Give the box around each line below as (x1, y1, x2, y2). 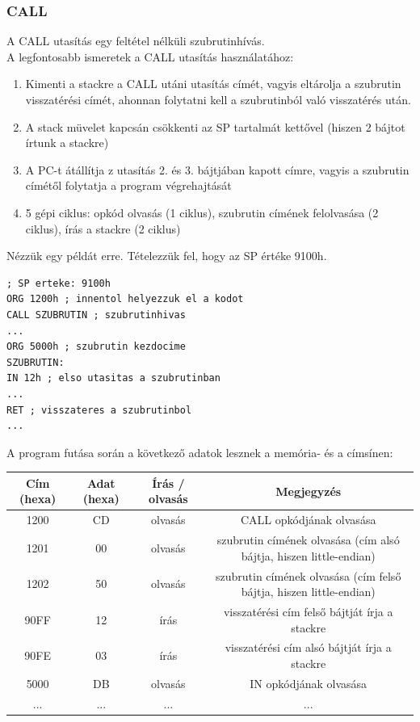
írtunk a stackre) (25, 134, 109, 151)
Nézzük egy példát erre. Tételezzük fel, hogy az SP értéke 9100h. (6, 247, 327, 264)
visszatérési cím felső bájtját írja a (223, 602, 393, 619)
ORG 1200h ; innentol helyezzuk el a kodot (6, 293, 244, 305)
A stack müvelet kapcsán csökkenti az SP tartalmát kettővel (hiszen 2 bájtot (25, 118, 405, 135)
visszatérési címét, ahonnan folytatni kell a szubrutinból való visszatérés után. (25, 91, 411, 107)
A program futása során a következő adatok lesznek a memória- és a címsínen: (6, 443, 393, 460)
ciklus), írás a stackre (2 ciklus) (25, 220, 181, 237)
